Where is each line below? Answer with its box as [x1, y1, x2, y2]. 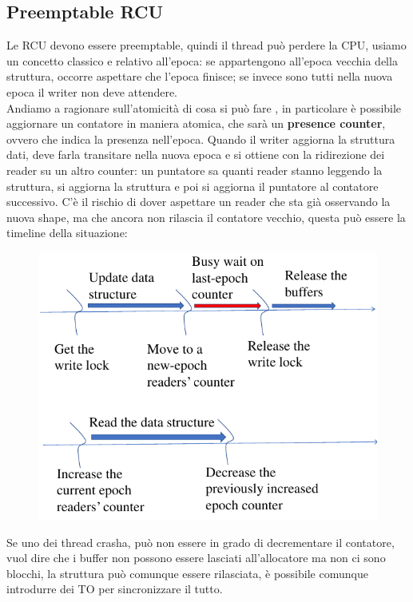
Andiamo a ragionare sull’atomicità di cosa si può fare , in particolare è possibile [6, 99, 402, 116]
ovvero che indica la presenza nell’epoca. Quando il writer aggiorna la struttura [6, 130, 395, 147]
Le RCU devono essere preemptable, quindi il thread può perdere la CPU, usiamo [6, 37, 407, 53]
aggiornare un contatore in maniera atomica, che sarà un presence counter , [6, 115, 386, 132]
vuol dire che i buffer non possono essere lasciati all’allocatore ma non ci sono [6, 549, 386, 566]
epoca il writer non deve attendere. [6, 83, 178, 100]
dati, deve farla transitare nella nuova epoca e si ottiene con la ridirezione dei [6, 146, 385, 163]
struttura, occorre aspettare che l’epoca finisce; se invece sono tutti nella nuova [6, 68, 393, 85]
